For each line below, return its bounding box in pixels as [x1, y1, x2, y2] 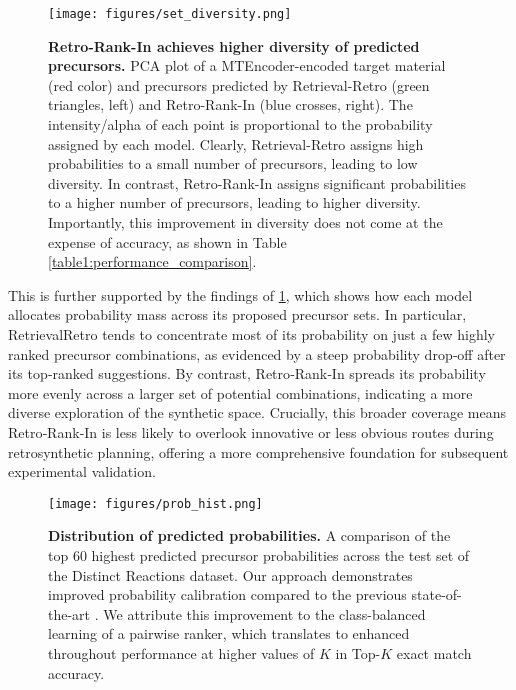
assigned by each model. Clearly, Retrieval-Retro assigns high [48, 133, 424, 154]
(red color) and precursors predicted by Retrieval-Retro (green [48, 74, 430, 95]
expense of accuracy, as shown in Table [48, 231, 287, 252]
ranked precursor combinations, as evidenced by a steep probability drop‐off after [8, 343, 506, 364]
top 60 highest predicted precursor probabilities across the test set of [48, 544, 470, 565]
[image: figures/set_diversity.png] [48, 7, 292, 21]
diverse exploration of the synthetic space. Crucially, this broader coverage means [8, 402, 506, 423]
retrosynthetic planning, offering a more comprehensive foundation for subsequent [8, 441, 509, 462]
